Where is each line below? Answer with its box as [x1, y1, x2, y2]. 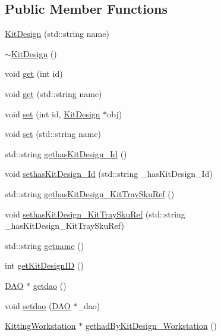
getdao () [33, 279, 67, 291]
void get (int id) [5, 67, 63, 80]
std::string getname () [5, 239, 84, 251]
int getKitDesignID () [5, 259, 84, 272]
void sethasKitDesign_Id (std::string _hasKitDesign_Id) [5, 167, 213, 180]
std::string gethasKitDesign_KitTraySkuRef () [5, 187, 175, 200]
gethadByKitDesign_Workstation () [85, 319, 217, 332]
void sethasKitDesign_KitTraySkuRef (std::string [5, 207, 185, 220]
